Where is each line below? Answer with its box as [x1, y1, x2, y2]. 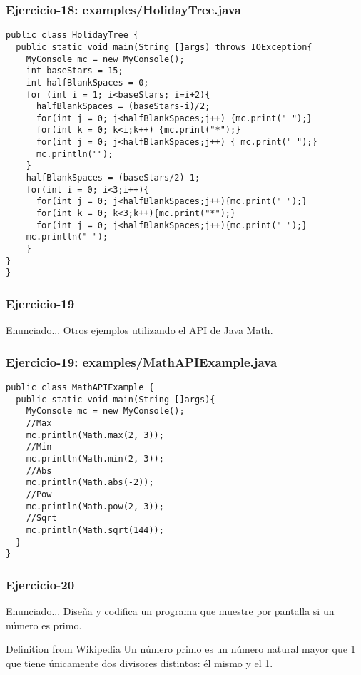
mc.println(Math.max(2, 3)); [26, 430, 164, 440]
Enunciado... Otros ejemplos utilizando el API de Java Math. [6, 323, 273, 337]
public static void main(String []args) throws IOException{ [16, 41, 312, 52]
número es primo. [6, 617, 82, 632]
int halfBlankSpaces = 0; [26, 77, 149, 88]
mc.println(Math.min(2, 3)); [26, 453, 164, 464]
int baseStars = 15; [26, 66, 123, 76]
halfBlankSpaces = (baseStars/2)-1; [26, 173, 200, 183]
